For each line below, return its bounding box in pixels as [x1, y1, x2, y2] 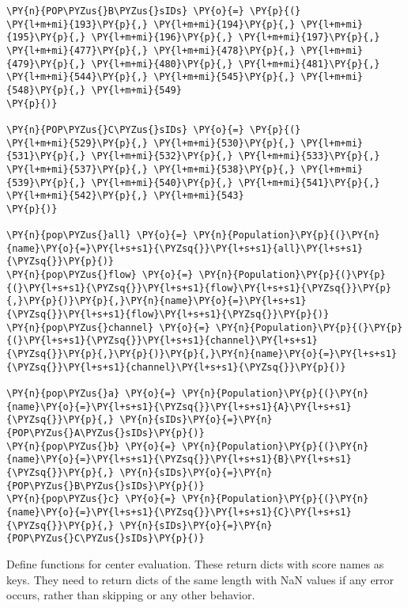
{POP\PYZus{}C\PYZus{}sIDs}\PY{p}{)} [6, 533, 205, 545]
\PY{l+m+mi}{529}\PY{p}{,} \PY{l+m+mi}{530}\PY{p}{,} [6, 137, 296, 149]
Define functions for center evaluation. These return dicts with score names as [6, 555, 384, 572]
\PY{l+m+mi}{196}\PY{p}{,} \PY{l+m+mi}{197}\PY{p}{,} [91, 32, 380, 44]
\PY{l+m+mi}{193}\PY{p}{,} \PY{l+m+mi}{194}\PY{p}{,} [6, 18, 296, 30]
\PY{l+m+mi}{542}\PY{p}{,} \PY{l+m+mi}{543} [6, 190, 244, 202]
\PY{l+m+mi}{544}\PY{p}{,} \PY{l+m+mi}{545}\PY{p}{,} [6, 71, 296, 83]
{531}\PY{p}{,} [6, 150, 86, 162]
